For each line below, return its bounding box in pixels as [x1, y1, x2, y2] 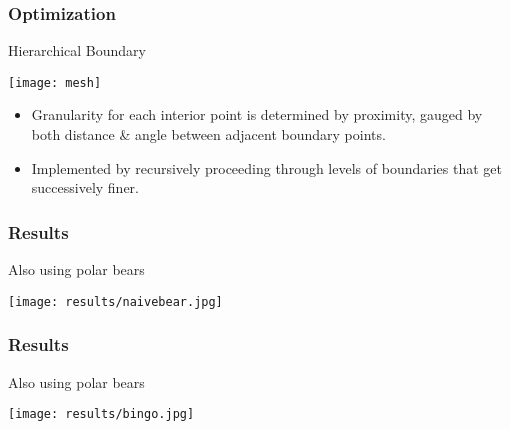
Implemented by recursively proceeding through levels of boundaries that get [31, 157, 503, 178]
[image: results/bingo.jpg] [8, 407, 195, 422]
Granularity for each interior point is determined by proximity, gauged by [31, 104, 483, 125]
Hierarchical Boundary [8, 40, 146, 61]
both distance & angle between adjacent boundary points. [31, 124, 386, 145]
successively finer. [31, 177, 139, 198]
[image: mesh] [8, 75, 102, 90]
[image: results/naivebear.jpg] [8, 294, 223, 309]
